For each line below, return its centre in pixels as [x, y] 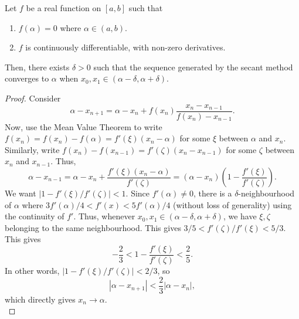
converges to [27, 78]
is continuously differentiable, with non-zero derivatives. [125, 47]
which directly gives [40, 299]
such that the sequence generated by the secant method [193, 67]
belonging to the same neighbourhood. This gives [93, 227]
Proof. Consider [33, 98]
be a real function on [64, 8]
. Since [138, 193]
